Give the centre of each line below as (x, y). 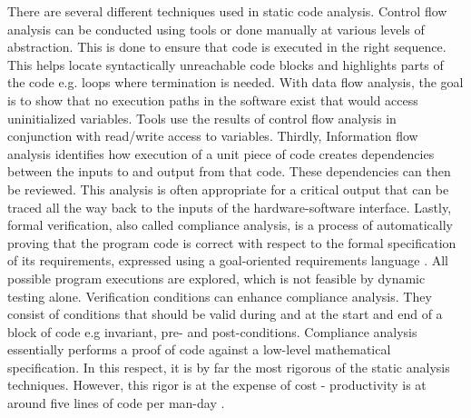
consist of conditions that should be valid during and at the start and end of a (225, 314)
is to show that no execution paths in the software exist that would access (213, 100)
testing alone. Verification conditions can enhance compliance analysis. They (220, 296)
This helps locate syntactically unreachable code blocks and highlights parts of (226, 64)
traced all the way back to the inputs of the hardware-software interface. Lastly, (230, 207)
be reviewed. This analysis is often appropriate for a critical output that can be (228, 189)
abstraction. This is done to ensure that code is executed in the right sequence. (227, 47)
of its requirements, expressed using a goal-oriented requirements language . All (228, 260)
